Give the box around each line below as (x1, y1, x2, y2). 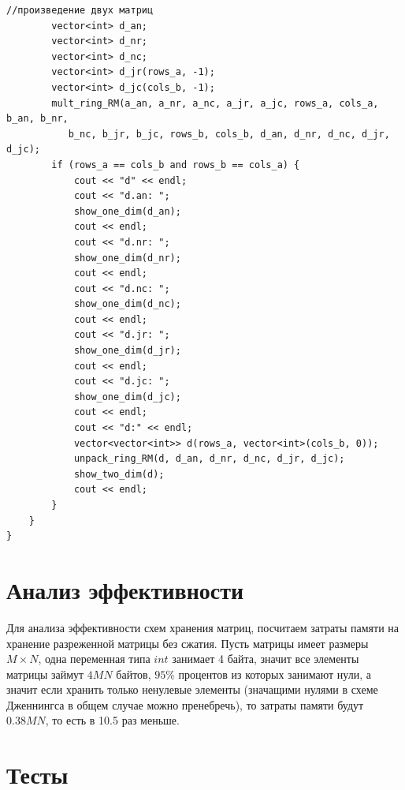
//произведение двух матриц (6, 5, 154, 16)
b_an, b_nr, (6, 113, 69, 125)
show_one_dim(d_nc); (73, 298, 181, 310)
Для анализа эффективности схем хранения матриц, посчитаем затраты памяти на (6, 619, 399, 635)
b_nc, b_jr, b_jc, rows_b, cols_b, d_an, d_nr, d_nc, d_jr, (68, 128, 390, 140)
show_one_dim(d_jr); (73, 345, 181, 357)
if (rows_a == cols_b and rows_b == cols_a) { (51, 159, 300, 170)
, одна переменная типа (38, 650, 150, 667)
